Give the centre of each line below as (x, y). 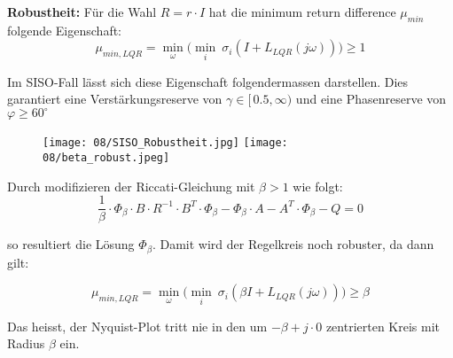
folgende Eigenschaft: (65, 30)
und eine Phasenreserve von (371, 99)
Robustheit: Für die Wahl (82, 12)
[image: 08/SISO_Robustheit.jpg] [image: (165, 143)
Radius (26, 343)
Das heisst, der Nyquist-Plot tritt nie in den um (137, 326)
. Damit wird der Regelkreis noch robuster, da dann (293, 244)
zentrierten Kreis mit (383, 326)
